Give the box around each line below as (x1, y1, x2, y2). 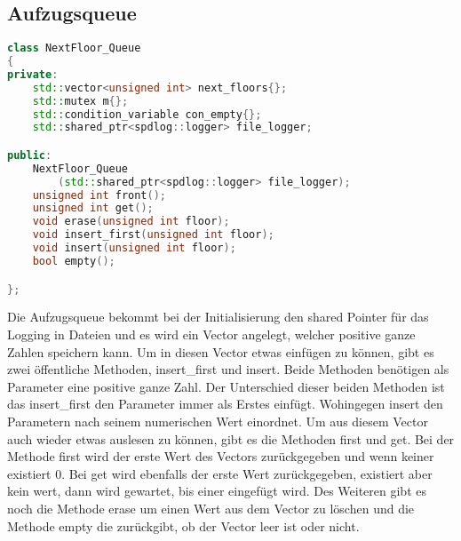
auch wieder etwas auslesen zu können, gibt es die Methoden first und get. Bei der (7, 429, 455, 448)
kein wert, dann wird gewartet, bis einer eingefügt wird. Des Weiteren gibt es (7, 481, 426, 500)
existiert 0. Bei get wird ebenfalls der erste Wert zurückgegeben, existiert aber (7, 464, 433, 482)
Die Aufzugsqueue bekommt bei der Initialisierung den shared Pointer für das (7, 307, 429, 326)
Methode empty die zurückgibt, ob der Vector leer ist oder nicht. (7, 516, 360, 535)
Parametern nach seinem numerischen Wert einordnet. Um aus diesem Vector (7, 411, 428, 430)
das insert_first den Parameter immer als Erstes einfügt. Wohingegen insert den (7, 394, 443, 413)
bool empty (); (32, 254, 115, 267)
